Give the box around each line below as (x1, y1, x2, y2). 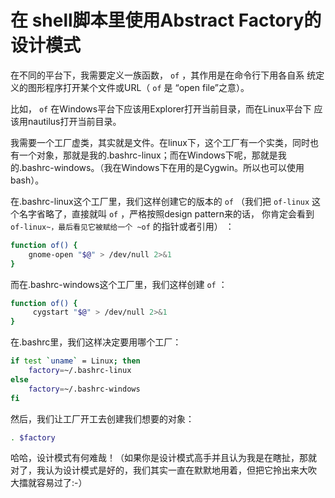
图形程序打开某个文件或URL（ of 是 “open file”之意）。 (27, 81, 250, 93)
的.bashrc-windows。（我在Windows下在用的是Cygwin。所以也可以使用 (10, 161, 305, 173)
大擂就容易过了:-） (10, 477, 88, 489)
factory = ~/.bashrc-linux (28, 366, 132, 376)
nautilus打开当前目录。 (27, 115, 122, 127)
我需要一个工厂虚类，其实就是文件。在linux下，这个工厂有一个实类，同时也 (10, 136, 319, 148)
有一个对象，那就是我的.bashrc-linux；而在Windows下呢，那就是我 (10, 149, 287, 161)
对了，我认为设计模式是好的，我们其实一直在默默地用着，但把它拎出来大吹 (10, 464, 317, 476)
